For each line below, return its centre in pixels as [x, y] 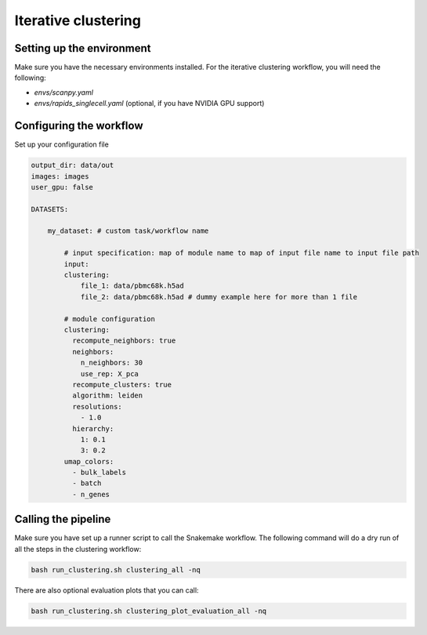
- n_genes [90, 494]
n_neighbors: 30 [112, 363]
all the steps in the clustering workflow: [78, 549]
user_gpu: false [62, 187]
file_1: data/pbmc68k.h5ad [132, 286]
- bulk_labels [99, 473]
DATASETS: [50, 209]
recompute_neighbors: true [124, 341]
